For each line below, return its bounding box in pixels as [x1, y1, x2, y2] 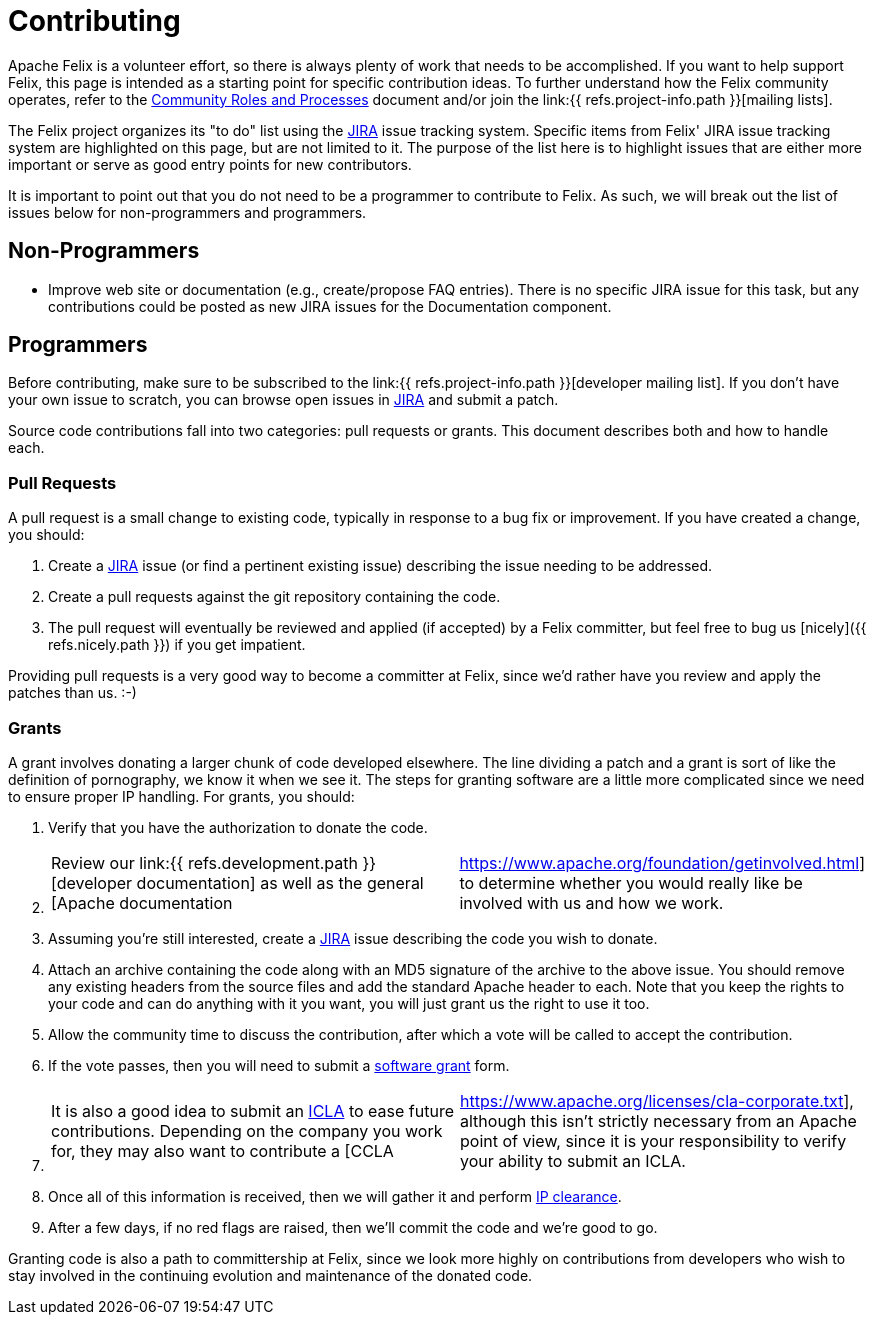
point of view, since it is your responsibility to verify [460, 1130, 847, 1151]
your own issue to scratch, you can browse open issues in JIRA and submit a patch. [8, 391, 559, 409]
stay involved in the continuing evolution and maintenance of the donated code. [8, 1266, 533, 1284]
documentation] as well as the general [136, 872, 424, 893]
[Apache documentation [51, 892, 233, 913]
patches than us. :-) [8, 684, 137, 702]
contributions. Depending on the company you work [51, 1120, 443, 1141]
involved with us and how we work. [459, 892, 724, 913]
